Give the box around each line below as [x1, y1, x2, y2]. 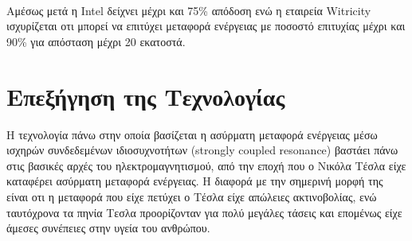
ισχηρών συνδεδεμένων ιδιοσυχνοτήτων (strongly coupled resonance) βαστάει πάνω [6, 142, 398, 158]
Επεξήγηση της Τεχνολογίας [6, 80, 285, 112]
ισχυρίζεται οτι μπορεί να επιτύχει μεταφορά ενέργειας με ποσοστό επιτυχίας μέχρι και [6, 17, 406, 34]
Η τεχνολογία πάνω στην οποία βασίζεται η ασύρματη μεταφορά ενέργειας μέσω [6, 126, 378, 142]
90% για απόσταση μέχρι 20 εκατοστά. [6, 33, 186, 49]
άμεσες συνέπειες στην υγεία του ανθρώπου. [6, 220, 210, 236]
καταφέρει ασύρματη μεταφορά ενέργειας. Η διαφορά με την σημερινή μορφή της [6, 173, 383, 189]
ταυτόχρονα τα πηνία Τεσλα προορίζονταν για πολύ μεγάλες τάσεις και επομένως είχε [6, 204, 402, 220]
